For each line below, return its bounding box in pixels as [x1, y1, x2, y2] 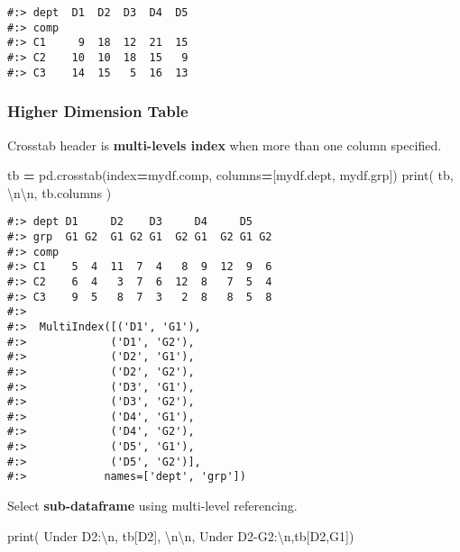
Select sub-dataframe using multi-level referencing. [7, 496, 298, 515]
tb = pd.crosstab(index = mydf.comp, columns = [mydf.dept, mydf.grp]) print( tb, [7, 166, 454, 185]
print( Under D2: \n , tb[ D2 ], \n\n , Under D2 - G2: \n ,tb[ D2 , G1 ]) [7, 526, 354, 545]
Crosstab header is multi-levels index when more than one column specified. [7, 135, 442, 154]
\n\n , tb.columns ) [7, 183, 112, 202]
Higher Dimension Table [7, 100, 189, 122]
